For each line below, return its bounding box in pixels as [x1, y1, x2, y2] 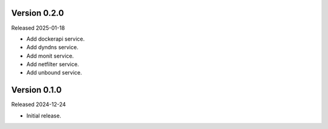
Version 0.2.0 [11, 8, 64, 18]
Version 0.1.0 [11, 85, 62, 95]
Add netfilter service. [26, 61, 79, 68]
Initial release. [26, 112, 61, 119]
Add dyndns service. [26, 44, 79, 51]
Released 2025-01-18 [11, 24, 65, 31]
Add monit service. [26, 52, 74, 59]
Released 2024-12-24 [11, 101, 66, 108]
